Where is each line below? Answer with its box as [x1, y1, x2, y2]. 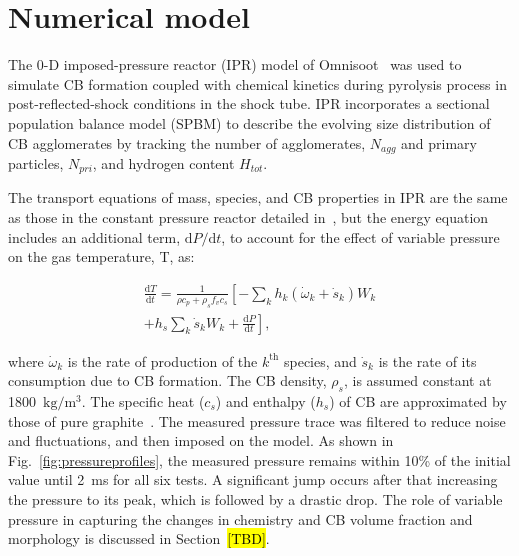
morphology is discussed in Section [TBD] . [8, 528, 270, 549]
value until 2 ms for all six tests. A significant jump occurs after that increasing [8, 469, 498, 490]
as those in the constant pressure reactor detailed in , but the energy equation [8, 207, 489, 227]
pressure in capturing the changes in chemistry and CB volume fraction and [8, 508, 473, 529]
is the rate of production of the [67, 350, 258, 371]
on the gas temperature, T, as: [8, 246, 195, 267]
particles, [8, 152, 64, 173]
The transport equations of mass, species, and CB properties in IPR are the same [8, 187, 508, 208]
